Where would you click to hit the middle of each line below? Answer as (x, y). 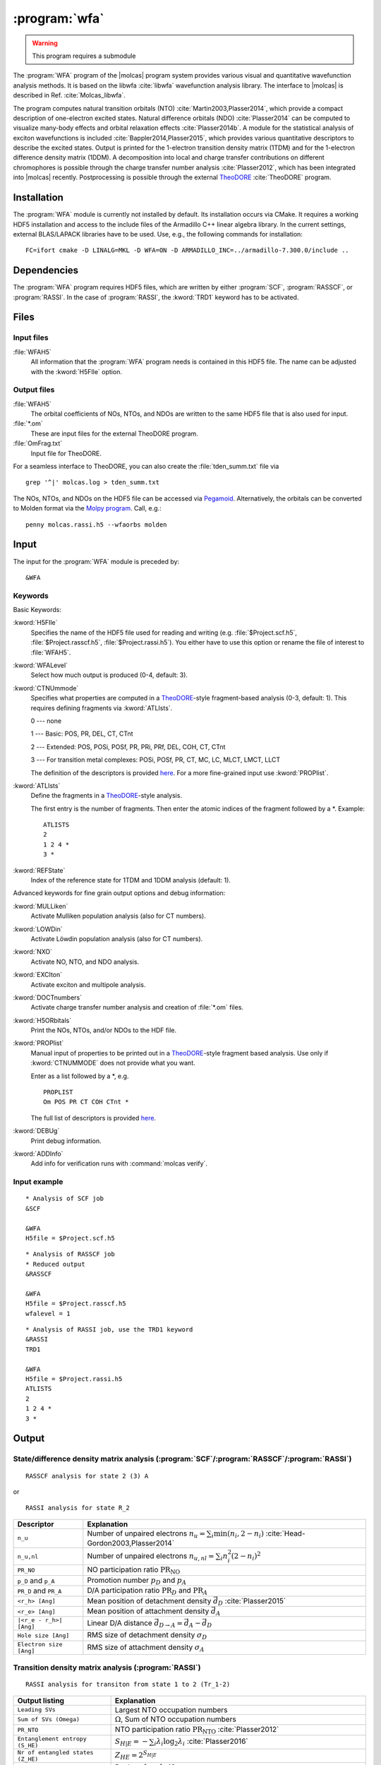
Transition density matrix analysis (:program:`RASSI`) (107, 1668)
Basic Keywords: (37, 610)
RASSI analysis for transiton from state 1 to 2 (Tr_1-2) (128, 1685)
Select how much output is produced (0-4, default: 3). (109, 675)
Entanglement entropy (52, 1739)
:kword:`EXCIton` (38, 975)
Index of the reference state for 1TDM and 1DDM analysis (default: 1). (131, 880)
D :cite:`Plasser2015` (252, 1601)
